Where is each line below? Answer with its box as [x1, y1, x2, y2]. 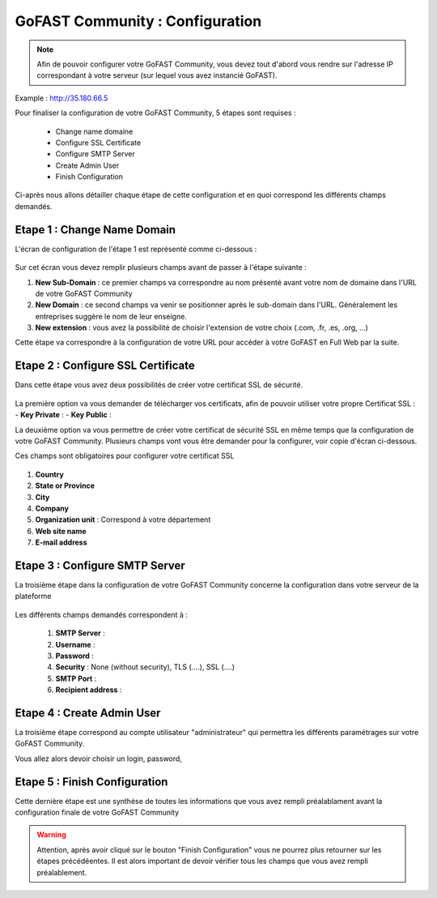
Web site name [35, 526, 87, 536]
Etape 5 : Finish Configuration [15, 775, 168, 789]
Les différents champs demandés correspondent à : [15, 609, 188, 619]
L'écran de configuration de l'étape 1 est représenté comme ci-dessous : [15, 244, 257, 254]
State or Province [35, 481, 95, 490]
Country [35, 469, 64, 479]
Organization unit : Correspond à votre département [35, 515, 211, 524]
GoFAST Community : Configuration [15, 12, 262, 30]
